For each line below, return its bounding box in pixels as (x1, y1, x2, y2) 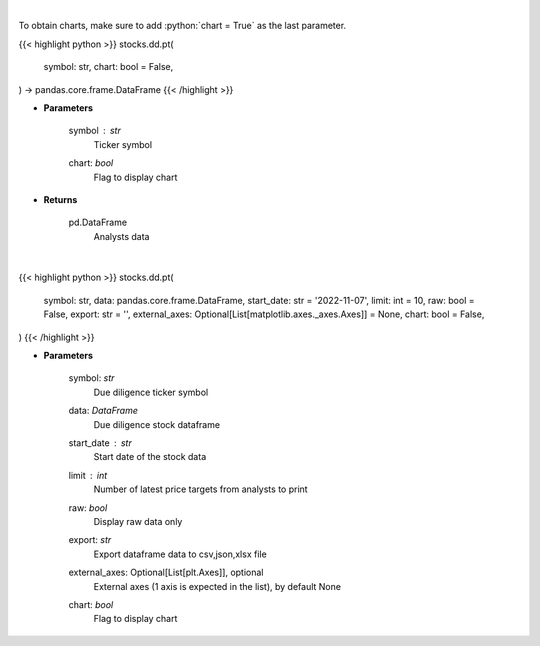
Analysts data (93, 230, 150, 242)
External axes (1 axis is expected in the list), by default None (93, 580, 342, 592)
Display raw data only (93, 515, 183, 527)
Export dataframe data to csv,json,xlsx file (93, 548, 267, 560)
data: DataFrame (68, 405, 139, 417)
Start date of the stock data (93, 451, 207, 463)
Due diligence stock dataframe (93, 418, 220, 430)
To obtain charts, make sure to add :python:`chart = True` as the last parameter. (18, 20, 347, 32)
